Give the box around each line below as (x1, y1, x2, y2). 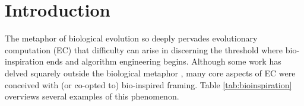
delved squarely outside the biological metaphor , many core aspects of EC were (5, 66, 296, 79)
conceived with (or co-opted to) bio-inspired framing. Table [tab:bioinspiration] (5, 78, 292, 91)
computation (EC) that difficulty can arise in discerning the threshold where (5, 43, 283, 56)
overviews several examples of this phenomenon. (5, 90, 179, 102)
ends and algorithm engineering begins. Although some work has (46, 55, 281, 68)
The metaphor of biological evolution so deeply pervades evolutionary (5, 32, 258, 44)
